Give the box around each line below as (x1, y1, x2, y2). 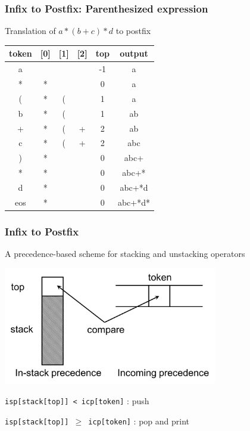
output (120, 47, 148, 60)
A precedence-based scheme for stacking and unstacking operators (5, 247, 245, 260)
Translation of (5, 24, 56, 37)
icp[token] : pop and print (88, 414, 190, 427)
